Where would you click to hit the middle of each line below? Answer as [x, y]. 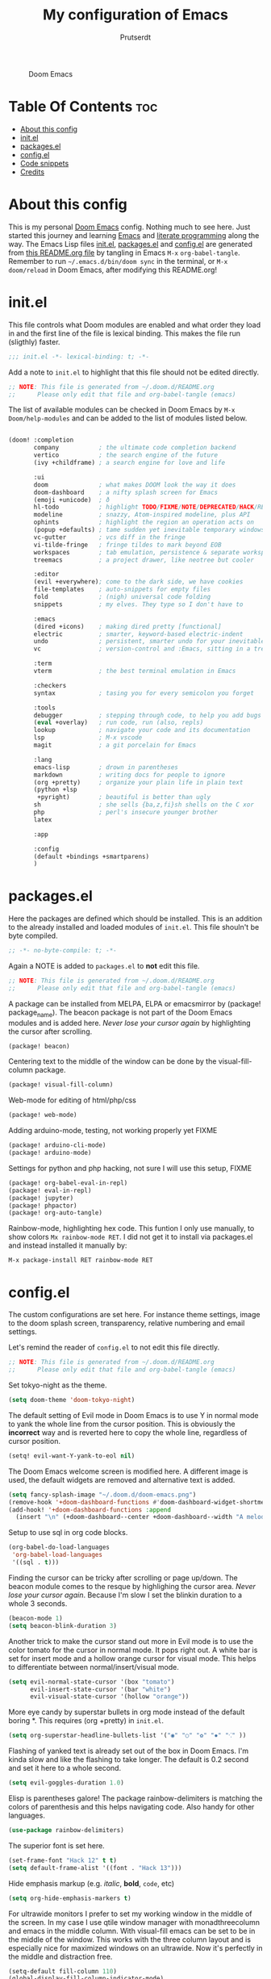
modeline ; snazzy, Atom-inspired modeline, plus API [142, 515]
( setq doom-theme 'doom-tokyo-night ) [72, 1400]
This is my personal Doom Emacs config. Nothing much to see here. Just [129, 227]
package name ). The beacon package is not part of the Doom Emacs [120, 1013]
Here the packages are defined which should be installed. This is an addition [135, 918]
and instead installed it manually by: [68, 1245]
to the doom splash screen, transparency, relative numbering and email [127, 1323]
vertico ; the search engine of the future [126, 455]
